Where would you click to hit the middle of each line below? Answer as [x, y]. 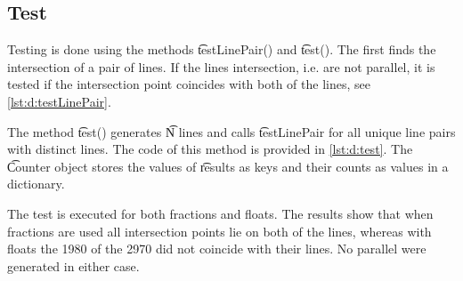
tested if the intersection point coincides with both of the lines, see [189, 84]
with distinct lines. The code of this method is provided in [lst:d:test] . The [210, 149]
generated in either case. [73, 265]
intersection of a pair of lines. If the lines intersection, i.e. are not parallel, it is [221, 66]
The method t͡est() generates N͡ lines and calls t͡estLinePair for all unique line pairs [231, 131]
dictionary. [36, 184]
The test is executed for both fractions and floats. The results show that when [220, 213]
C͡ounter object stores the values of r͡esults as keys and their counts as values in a [228, 166]
